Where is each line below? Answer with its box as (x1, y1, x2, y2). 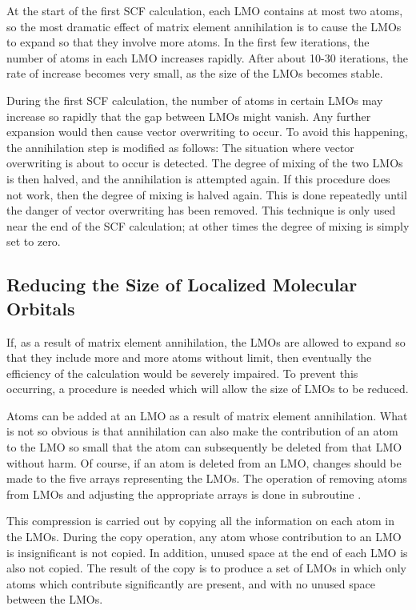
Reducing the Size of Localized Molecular (6, 272, 358, 297)
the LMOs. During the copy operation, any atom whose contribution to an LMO (6, 528, 402, 545)
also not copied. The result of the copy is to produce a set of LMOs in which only (6, 560, 406, 576)
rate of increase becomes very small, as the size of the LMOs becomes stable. (6, 65, 383, 82)
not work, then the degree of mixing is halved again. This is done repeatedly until (6, 186, 407, 203)
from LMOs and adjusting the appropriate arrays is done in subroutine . (6, 485, 362, 502)
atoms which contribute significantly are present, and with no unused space (6, 575, 375, 592)
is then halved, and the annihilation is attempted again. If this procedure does (6, 170, 390, 187)
